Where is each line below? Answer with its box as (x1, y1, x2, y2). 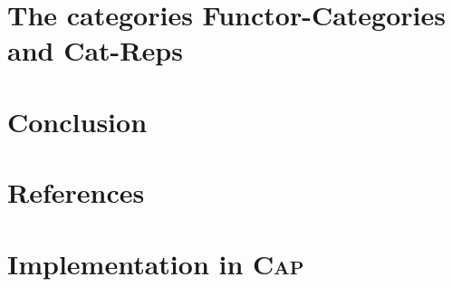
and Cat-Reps (7, 32, 183, 69)
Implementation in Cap (7, 244, 304, 282)
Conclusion (7, 102, 148, 139)
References (7, 174, 145, 211)
